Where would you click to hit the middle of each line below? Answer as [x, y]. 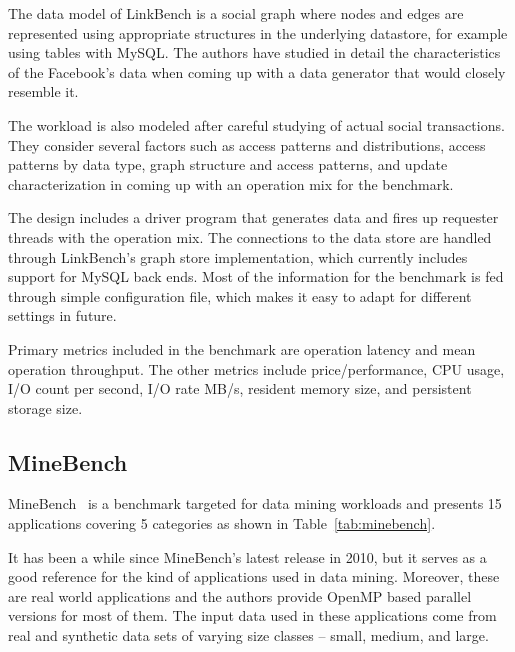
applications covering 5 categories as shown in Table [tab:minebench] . [222, 523]
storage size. [45, 407]
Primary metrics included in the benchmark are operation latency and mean [242, 348]
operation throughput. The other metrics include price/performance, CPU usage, [256, 368]
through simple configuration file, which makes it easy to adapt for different [240, 295]
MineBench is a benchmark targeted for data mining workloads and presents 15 [255, 503]
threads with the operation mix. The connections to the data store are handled [250, 236]
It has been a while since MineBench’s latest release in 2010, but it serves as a [247, 556]
